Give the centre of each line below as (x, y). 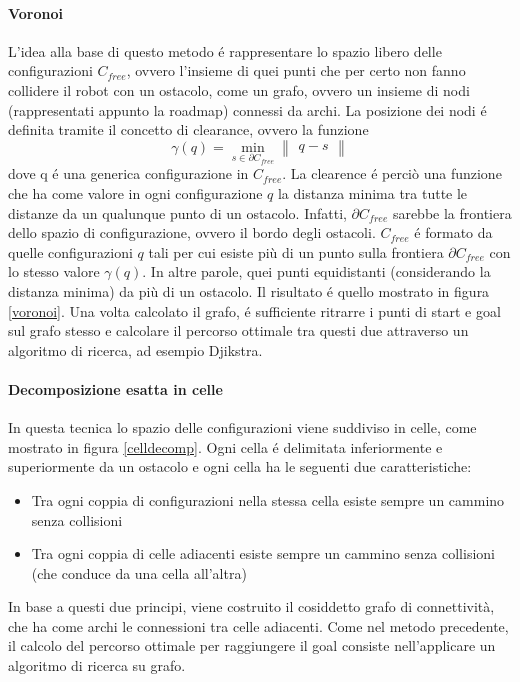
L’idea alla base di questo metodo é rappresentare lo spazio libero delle (225, 50)
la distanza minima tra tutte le (372, 192)
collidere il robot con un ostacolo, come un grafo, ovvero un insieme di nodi (239, 89)
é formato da (453, 232)
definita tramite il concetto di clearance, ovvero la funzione (188, 129)
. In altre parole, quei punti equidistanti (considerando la (316, 271)
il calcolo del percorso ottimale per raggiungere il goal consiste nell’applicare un (252, 645)
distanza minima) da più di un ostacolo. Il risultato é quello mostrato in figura (249, 290)
